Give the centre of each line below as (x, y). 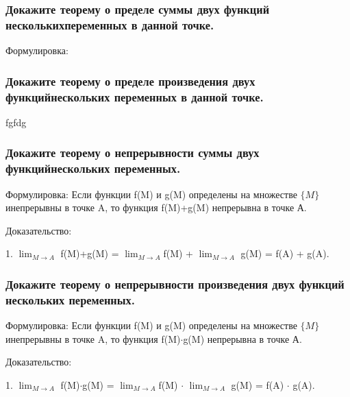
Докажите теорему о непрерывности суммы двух (133, 153)
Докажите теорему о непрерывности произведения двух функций (175, 284)
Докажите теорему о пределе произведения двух (130, 81)
